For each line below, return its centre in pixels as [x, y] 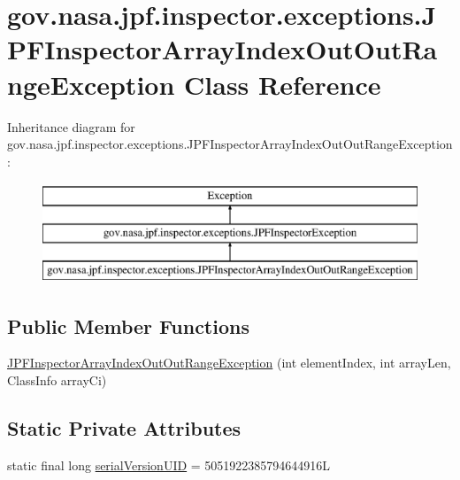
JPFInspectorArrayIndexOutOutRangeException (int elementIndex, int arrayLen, [229, 363]
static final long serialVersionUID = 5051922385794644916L [169, 465]
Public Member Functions [128, 325]
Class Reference [283, 84]
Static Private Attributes [124, 428]
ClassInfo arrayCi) [57, 380]
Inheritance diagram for [71, 126]
